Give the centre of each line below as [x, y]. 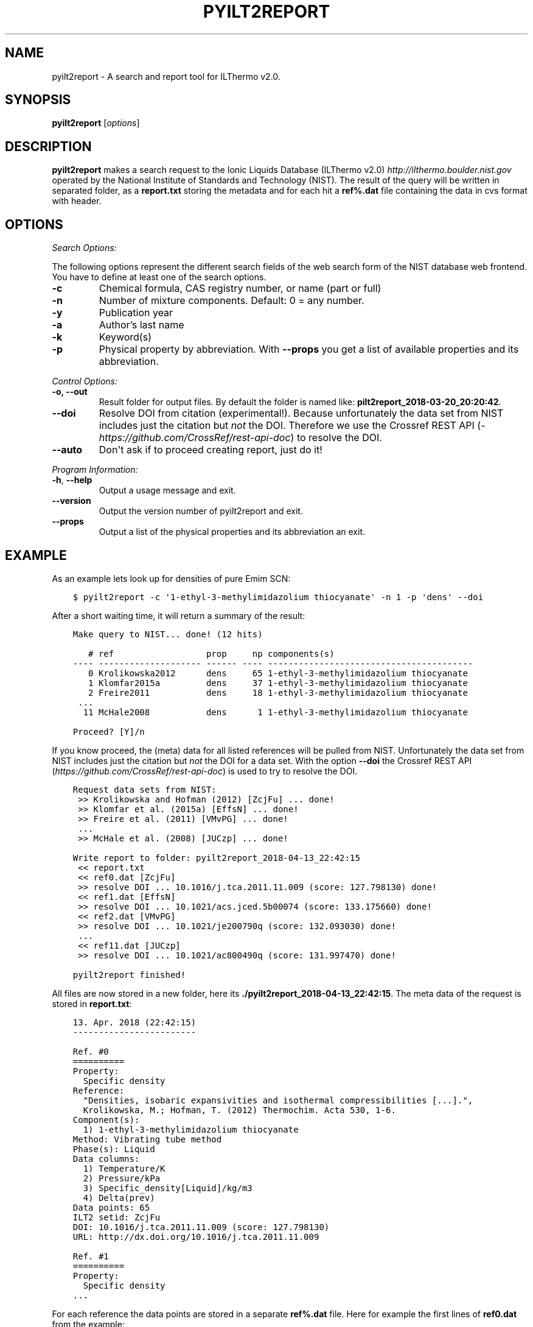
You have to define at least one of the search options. [159, 277]
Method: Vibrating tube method [147, 1139]
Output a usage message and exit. [167, 490]
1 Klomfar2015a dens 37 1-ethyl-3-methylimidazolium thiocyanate [278, 683]
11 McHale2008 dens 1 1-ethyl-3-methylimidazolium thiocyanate [275, 712]
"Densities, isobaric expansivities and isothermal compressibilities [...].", [278, 1100]
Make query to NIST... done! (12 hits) [168, 634]
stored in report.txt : [92, 1003]
